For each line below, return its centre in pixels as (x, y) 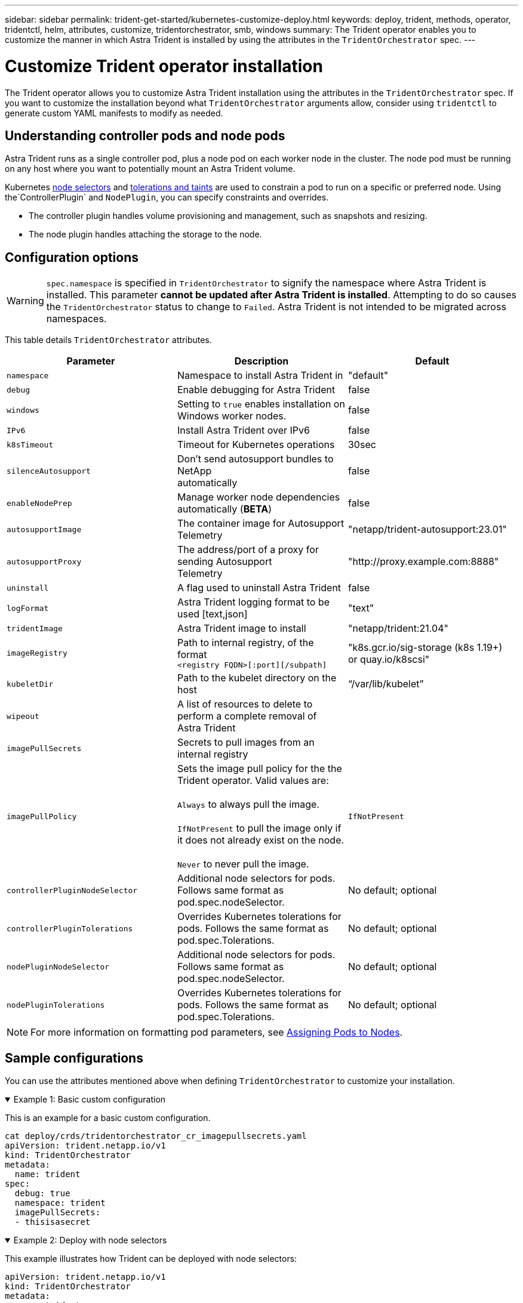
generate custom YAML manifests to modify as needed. (114, 113)
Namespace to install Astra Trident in (260, 376)
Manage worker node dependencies (259, 497)
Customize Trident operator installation (164, 66)
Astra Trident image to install (241, 629)
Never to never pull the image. (243, 864)
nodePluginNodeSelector (58, 967)
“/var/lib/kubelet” (386, 684)
